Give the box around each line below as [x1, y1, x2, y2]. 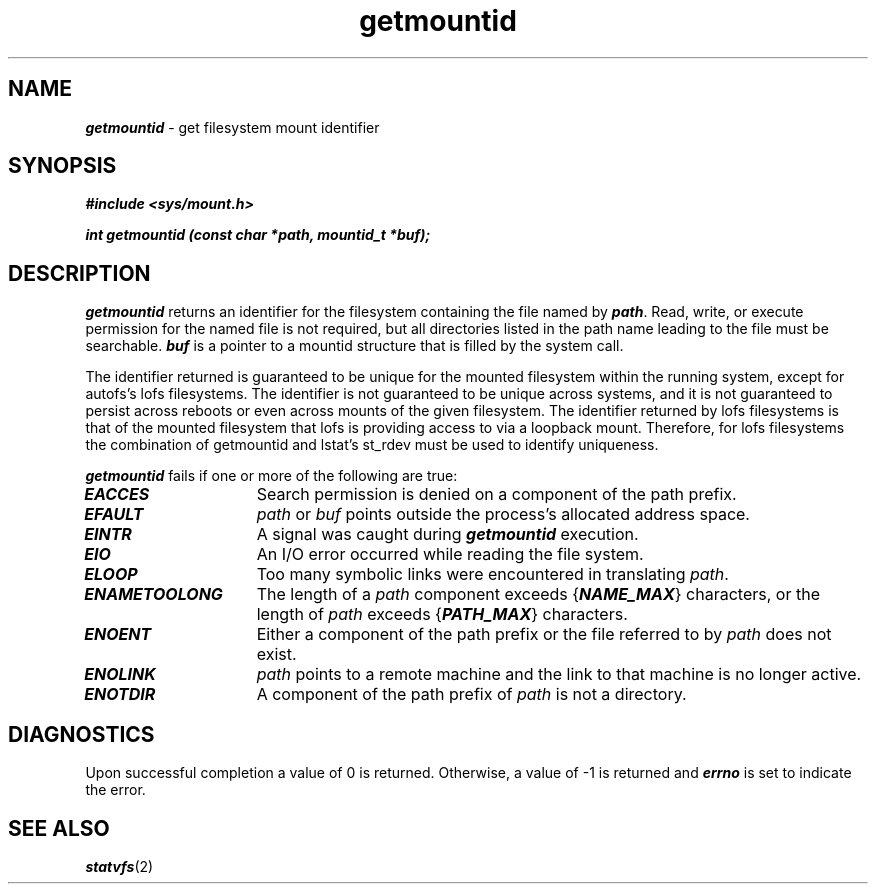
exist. [256, 644, 297, 665]
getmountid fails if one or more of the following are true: [85, 467, 458, 485]
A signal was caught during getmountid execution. [256, 524, 639, 545]
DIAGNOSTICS [8, 721, 155, 747]
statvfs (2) [85, 857, 154, 875]
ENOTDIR [84, 684, 156, 705]
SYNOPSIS [8, 153, 117, 179]
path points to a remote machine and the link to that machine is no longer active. [256, 664, 862, 685]
